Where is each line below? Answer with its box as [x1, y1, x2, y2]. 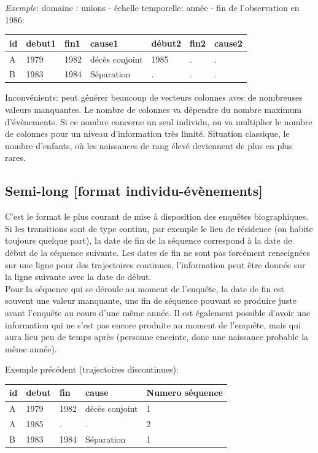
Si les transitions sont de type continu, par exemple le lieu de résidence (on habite [5, 222, 313, 234]
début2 [151, 36, 182, 49]
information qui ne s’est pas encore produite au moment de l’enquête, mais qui [5, 318, 301, 331]
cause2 [214, 36, 242, 49]
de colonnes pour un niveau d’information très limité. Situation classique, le [5, 127, 290, 140]
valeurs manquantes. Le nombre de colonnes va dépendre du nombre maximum [5, 103, 302, 116]
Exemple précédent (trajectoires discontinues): [5, 363, 179, 376]
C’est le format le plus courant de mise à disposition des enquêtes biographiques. [5, 210, 309, 223]
